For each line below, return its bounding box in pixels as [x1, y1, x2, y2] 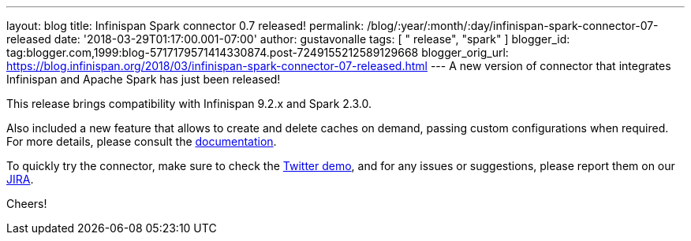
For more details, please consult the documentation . [6, 135, 277, 148]
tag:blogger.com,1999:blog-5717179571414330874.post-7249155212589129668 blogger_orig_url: [6, 46, 509, 59]
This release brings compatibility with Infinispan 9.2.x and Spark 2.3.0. [6, 97, 372, 110]
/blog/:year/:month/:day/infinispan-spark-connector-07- [367, 19, 659, 32]
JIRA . [6, 172, 34, 186]
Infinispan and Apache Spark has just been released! [6, 72, 281, 86]
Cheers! [6, 197, 47, 210]
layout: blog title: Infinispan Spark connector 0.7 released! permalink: [6, 19, 364, 32]
